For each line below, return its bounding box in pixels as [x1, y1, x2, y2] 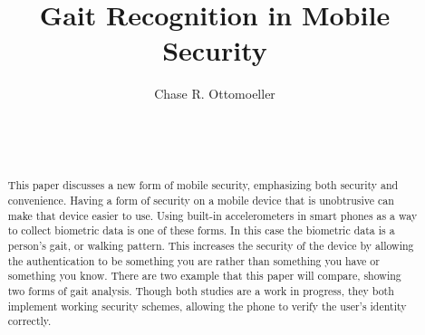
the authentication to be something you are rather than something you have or [7, 253, 380, 268]
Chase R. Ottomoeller [154, 84, 275, 103]
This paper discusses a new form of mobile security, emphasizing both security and [7, 177, 399, 193]
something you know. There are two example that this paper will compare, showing [7, 268, 401, 283]
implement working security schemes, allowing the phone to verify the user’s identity [7, 298, 407, 313]
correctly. [7, 313, 52, 329]
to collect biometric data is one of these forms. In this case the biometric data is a [7, 223, 395, 238]
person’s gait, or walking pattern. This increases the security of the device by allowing [7, 238, 414, 254]
